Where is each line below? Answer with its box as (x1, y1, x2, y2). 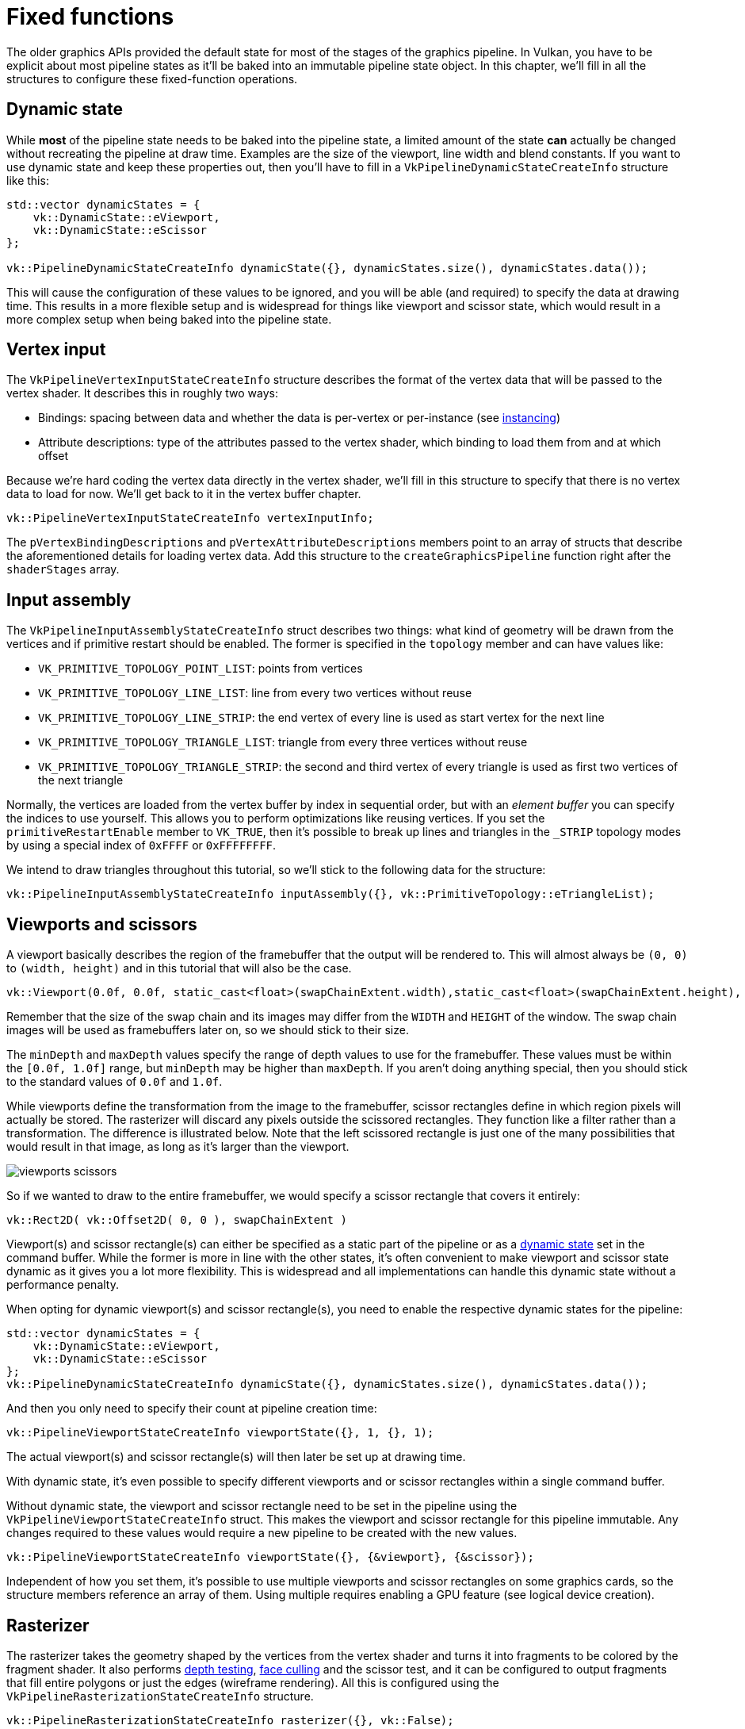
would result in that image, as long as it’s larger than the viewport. (6, 1140, 350, 1154)
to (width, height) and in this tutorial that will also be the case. (6, 961, 352, 976)
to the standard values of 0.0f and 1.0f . (6, 1075, 223, 1089)
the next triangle (38, 773, 124, 788)
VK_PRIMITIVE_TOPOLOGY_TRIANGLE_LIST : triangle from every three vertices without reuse (38, 735, 528, 749)
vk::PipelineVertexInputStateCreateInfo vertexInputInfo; (6, 512, 374, 525)
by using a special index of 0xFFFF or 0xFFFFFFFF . (6, 838, 277, 853)
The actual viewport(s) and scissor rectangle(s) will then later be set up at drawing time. (6, 1450, 466, 1464)
